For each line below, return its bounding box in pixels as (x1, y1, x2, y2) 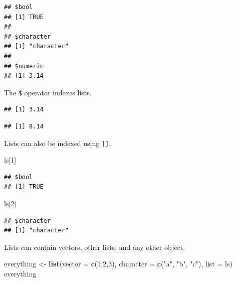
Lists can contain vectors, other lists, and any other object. (4, 241, 185, 252)
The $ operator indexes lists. (4, 87, 92, 97)
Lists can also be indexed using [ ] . (4, 137, 111, 148)
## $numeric (4, 62, 44, 70)
